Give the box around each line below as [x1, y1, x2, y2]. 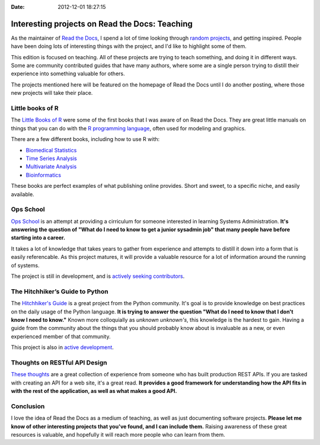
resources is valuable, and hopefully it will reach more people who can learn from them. [11, 431, 225, 438]
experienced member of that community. [11, 332, 111, 340]
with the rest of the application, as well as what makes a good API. [11, 388, 177, 395]
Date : [11, 4, 25, 10]
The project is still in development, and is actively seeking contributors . [11, 273, 185, 280]
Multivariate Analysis [25, 163, 77, 170]
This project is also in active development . [11, 344, 114, 351]
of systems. [11, 261, 40, 269]
